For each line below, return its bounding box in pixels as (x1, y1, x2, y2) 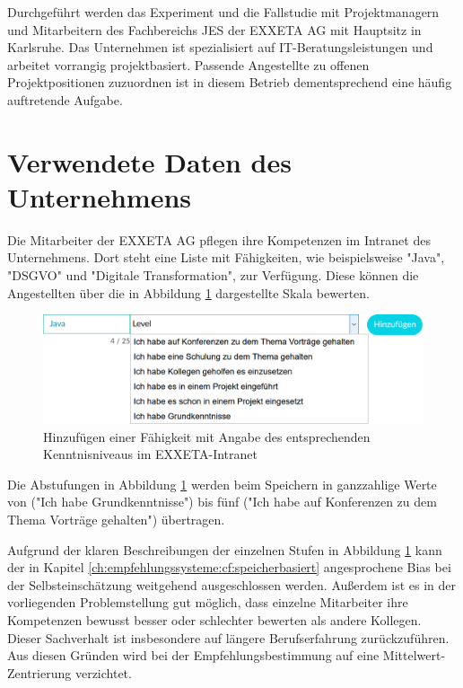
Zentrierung (7, 663, 72, 682)
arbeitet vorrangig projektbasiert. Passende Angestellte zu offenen (7, 55, 370, 74)
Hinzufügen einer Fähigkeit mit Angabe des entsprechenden (43, 427, 371, 445)
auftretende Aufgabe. (7, 90, 123, 109)
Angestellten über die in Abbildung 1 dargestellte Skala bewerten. (7, 283, 370, 302)
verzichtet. (74, 663, 132, 682)
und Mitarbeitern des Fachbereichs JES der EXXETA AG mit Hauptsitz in (7, 20, 422, 39)
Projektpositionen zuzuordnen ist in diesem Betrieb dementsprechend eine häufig (7, 73, 452, 92)
